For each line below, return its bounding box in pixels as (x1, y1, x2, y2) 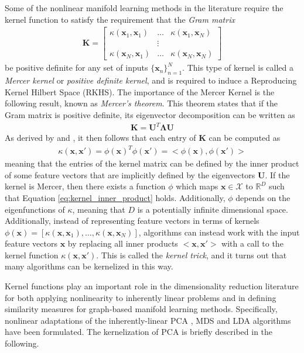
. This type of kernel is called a (182, 61, 294, 74)
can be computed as (209, 131, 281, 144)
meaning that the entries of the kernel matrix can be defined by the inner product (5, 157, 299, 169)
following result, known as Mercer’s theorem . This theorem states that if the (5, 97, 278, 109)
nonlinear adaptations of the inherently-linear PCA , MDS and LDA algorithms (5, 314, 291, 326)
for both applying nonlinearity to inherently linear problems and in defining (5, 291, 276, 303)
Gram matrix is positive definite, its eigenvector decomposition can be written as (5, 108, 295, 120)
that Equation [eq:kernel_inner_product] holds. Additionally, (5, 191, 226, 203)
